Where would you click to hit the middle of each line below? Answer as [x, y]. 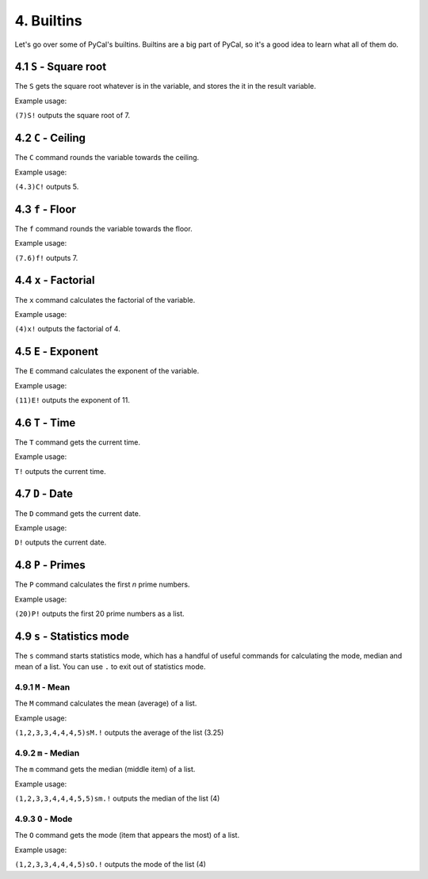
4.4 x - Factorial [55, 280]
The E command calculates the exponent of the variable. [107, 371]
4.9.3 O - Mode [44, 819]
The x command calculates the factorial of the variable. [105, 300]
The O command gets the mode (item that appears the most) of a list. [127, 835]
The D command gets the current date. [78, 513]
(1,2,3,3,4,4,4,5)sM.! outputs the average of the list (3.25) [119, 732]
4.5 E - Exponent [57, 352]
